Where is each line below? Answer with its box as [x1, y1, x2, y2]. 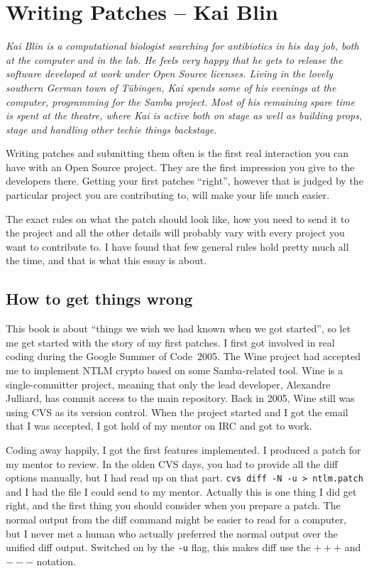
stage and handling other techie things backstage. [6, 121, 217, 136]
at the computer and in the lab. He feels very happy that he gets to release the [6, 52, 343, 67]
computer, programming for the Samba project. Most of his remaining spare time [6, 94, 355, 109]
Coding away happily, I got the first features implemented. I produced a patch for [6, 442, 361, 457]
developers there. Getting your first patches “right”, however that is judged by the [6, 173, 363, 188]
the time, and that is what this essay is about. [6, 253, 207, 268]
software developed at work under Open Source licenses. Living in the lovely [6, 66, 334, 81]
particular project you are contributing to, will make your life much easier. [6, 187, 330, 202]
